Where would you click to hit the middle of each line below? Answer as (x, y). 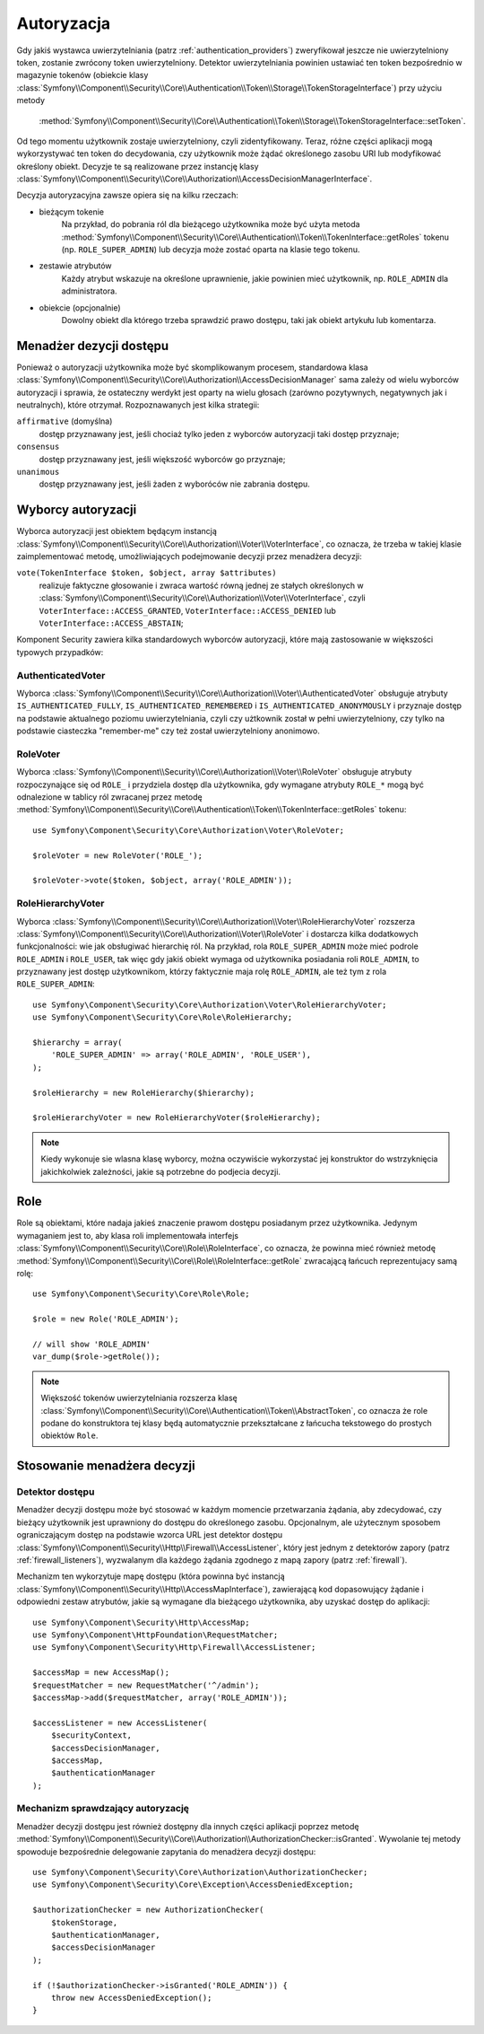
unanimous (38, 472)
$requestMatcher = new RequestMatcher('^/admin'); (146, 1685)
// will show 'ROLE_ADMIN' (92, 1344)
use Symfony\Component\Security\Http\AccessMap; (141, 1622)
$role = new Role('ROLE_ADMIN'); (106, 1319)
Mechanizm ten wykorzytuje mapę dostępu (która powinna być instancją (151, 1576)
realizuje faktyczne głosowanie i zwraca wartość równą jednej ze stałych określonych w (202, 585)
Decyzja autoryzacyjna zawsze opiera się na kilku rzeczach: (128, 195)
